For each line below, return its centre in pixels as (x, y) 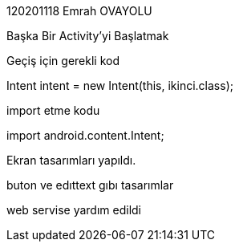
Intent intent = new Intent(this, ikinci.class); (120, 85)
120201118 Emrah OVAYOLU (79, 11)
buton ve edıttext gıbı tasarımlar (90, 185)
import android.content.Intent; (85, 135)
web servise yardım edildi (74, 210)
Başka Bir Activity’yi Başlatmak (88, 36)
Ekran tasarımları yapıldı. (71, 160)
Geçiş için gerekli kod (63, 61)
